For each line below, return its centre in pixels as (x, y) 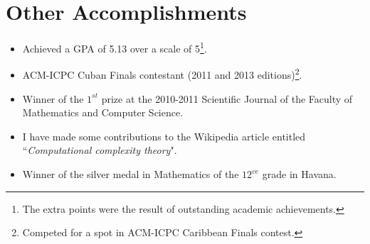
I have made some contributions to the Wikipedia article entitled (164, 136)
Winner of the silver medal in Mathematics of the (131, 174)
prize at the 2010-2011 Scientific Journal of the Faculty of (227, 98)
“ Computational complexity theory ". (100, 150)
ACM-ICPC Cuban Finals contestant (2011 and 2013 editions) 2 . (162, 74)
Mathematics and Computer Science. (103, 112)
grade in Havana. (299, 174)
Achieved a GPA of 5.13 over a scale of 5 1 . (115, 47)
